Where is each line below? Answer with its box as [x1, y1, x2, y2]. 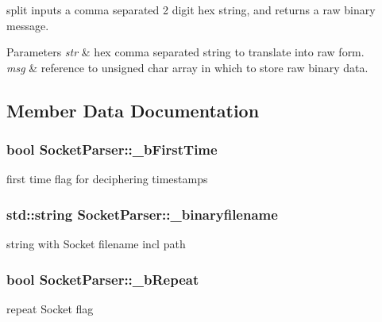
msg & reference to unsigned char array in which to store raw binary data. [6, 59, 368, 75]
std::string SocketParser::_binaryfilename [6, 204, 278, 224]
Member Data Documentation [6, 98, 260, 122]
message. [6, 17, 49, 33]
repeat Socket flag [6, 301, 94, 316]
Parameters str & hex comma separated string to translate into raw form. [6, 44, 365, 60]
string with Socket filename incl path [6, 236, 186, 252]
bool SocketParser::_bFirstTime [6, 140, 218, 159]
